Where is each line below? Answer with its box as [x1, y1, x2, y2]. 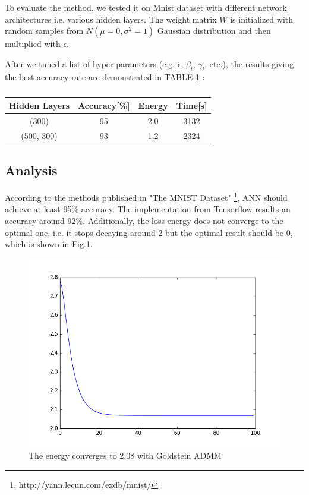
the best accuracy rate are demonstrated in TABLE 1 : [5, 70, 205, 83]
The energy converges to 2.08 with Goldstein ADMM [29, 449, 222, 462]
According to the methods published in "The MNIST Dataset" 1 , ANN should [5, 190, 288, 203]
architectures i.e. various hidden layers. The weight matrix [5, 12, 217, 25]
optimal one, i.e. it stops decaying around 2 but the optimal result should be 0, [5, 226, 293, 238]
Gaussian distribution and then [157, 24, 271, 37]
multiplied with [5, 37, 61, 50]
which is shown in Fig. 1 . [5, 238, 93, 250]
